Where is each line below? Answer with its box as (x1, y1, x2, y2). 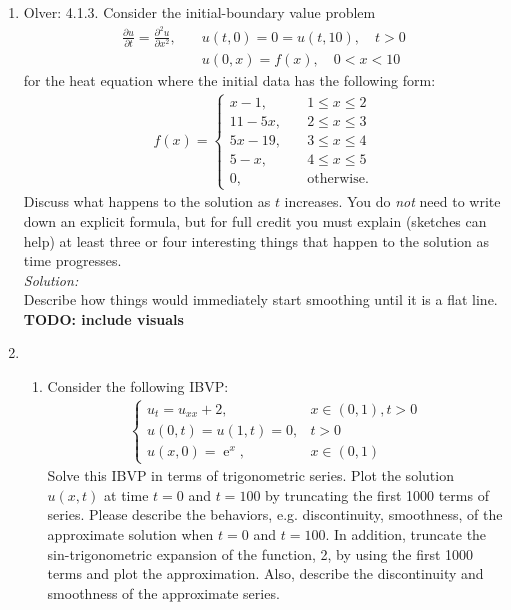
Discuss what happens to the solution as (23, 191, 271, 212)
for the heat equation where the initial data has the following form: (23, 70, 436, 91)
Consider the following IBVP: (47, 376, 229, 397)
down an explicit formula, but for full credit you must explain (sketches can (23, 210, 487, 231)
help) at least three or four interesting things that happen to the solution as (23, 230, 490, 251)
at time (104, 484, 149, 505)
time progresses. (23, 250, 122, 271)
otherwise (307, 172, 365, 187)
